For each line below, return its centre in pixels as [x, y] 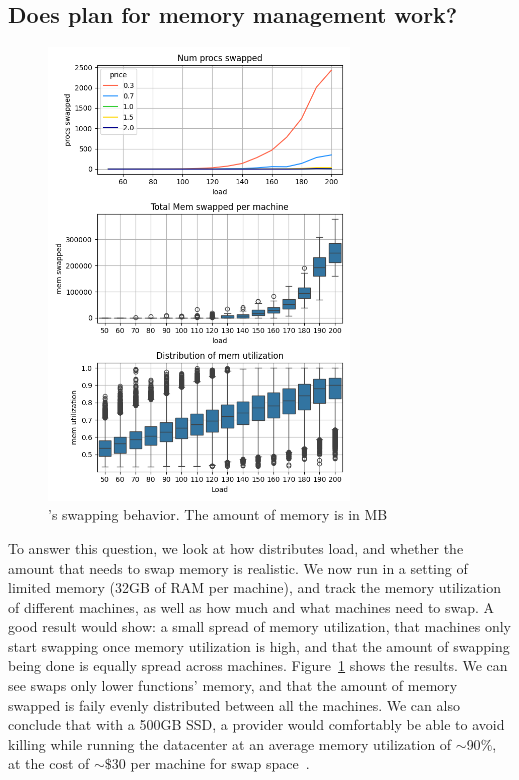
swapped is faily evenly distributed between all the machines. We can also [234, 704]
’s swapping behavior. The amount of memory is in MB [218, 514]
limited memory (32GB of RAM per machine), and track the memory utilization [254, 587]
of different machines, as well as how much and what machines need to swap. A [251, 606]
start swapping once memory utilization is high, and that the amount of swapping [259, 645]
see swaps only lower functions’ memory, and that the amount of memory [233, 685]
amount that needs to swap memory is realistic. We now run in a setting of [238, 567]
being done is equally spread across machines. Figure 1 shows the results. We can [258, 665]
